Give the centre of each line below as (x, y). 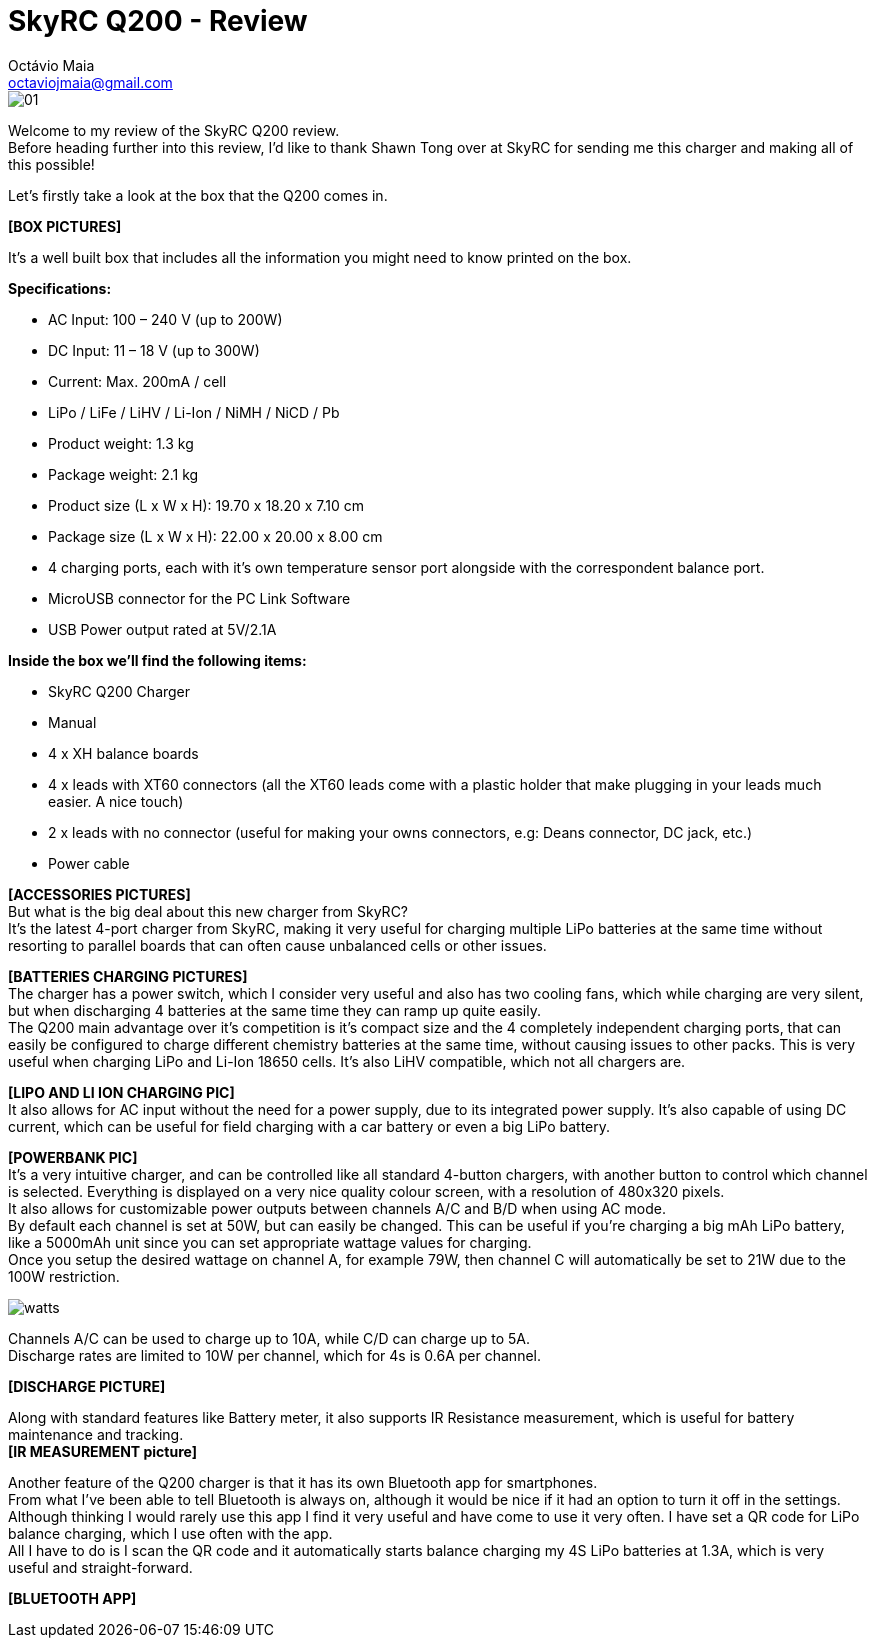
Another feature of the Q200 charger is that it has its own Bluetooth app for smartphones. (303, 1482)
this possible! (51, 164)
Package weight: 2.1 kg (123, 474)
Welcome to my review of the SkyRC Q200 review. (174, 130)
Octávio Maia (51, 65)
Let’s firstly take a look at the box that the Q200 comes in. (198, 195)
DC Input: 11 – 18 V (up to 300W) (154, 350)
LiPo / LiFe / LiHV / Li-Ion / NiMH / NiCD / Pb (194, 412)
